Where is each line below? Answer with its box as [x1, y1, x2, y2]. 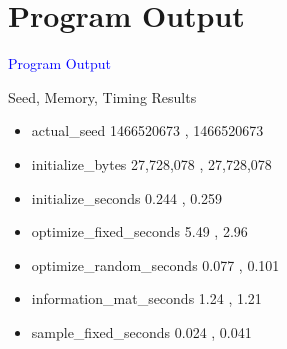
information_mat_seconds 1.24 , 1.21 [31, 288, 262, 309]
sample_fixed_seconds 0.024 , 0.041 [31, 321, 252, 342]
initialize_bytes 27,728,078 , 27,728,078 [31, 153, 272, 174]
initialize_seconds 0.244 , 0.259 [31, 187, 223, 208]
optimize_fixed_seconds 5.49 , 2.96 [31, 221, 248, 242]
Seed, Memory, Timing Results [8, 86, 197, 107]
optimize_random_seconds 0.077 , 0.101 [31, 254, 280, 275]
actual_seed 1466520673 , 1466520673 [31, 120, 264, 141]
